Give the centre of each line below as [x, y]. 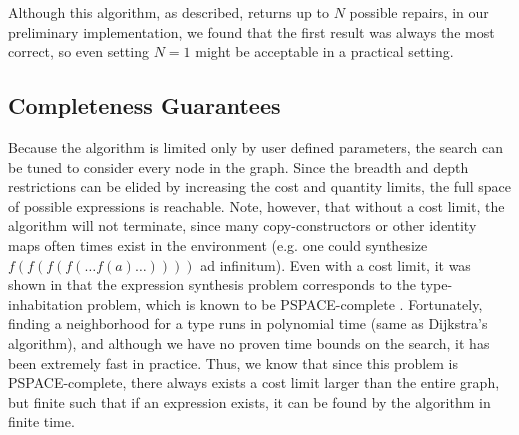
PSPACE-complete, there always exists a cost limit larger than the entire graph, [254, 382]
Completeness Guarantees [144, 105]
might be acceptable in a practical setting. [324, 51]
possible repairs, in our [419, 12]
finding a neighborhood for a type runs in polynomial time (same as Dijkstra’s [248, 323]
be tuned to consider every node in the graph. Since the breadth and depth [238, 166]
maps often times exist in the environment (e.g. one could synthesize [218, 244]
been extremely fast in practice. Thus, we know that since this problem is [233, 362]
